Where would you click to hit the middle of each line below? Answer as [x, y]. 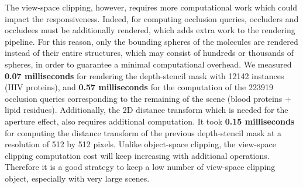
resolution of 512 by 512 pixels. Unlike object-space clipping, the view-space [140, 144]
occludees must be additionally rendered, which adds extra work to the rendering [150, 30]
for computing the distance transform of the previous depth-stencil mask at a [143, 132]
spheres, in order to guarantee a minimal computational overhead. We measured [148, 64]
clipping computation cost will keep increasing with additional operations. [137, 155]
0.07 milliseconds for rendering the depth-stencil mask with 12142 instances [144, 75]
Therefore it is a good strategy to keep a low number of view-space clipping [140, 167]
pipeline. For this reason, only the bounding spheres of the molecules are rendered [151, 41]
